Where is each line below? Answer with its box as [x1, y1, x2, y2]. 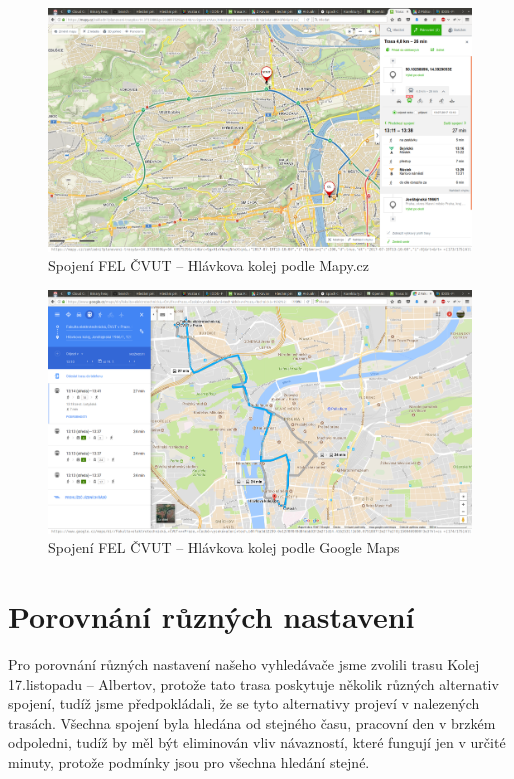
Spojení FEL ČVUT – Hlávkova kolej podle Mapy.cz [48, 255, 370, 276]
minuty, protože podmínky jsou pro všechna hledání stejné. [8, 751, 370, 772]
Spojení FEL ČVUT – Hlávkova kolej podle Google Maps [48, 537, 400, 558]
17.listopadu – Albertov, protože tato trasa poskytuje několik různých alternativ [8, 673, 499, 694]
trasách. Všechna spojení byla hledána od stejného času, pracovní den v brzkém [8, 712, 496, 733]
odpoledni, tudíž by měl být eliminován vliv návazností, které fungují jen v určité [8, 732, 506, 753]
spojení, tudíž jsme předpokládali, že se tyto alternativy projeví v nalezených [8, 693, 480, 714]
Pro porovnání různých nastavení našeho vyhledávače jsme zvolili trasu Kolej [8, 653, 480, 674]
